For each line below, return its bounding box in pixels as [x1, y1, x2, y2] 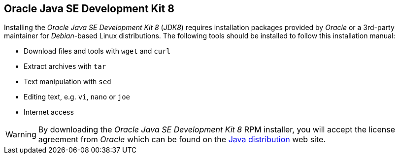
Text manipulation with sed [24, 77, 111, 86]
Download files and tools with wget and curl [24, 47, 170, 56]
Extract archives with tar [24, 62, 106, 71]
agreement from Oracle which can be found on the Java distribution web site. [38, 134, 326, 145]
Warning [5, 129, 36, 140]
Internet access [24, 108, 74, 117]
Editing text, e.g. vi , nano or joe [24, 93, 131, 101]
